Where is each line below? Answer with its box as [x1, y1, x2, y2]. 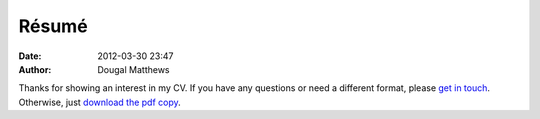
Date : [18, 50, 42, 62]
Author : [18, 63, 52, 75]
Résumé [18, 15, 89, 37]
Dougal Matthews [97, 63, 170, 75]
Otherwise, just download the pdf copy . [18, 96, 182, 108]
